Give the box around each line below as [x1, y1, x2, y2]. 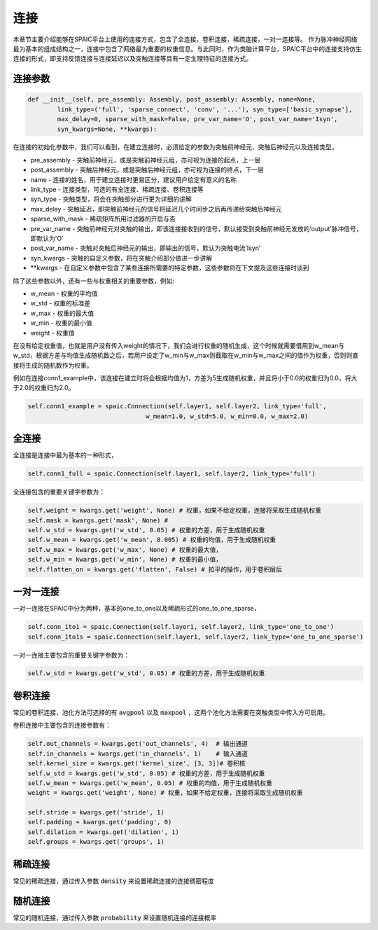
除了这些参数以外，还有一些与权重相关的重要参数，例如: [13, 277, 175, 285]
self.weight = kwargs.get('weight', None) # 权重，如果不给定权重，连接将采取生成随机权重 [27, 506, 322, 515]
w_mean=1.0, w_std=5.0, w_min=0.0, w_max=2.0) [146, 412, 309, 420]
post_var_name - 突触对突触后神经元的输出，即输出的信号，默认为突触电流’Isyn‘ [30, 244, 260, 252]
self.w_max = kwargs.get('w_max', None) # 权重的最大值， [27, 546, 223, 553]
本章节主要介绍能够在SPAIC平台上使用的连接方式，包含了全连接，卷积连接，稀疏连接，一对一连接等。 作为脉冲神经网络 [13, 35, 358, 43]
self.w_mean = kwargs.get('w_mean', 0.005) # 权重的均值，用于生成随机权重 [27, 536, 276, 544]
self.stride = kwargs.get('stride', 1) [27, 809, 164, 817]
